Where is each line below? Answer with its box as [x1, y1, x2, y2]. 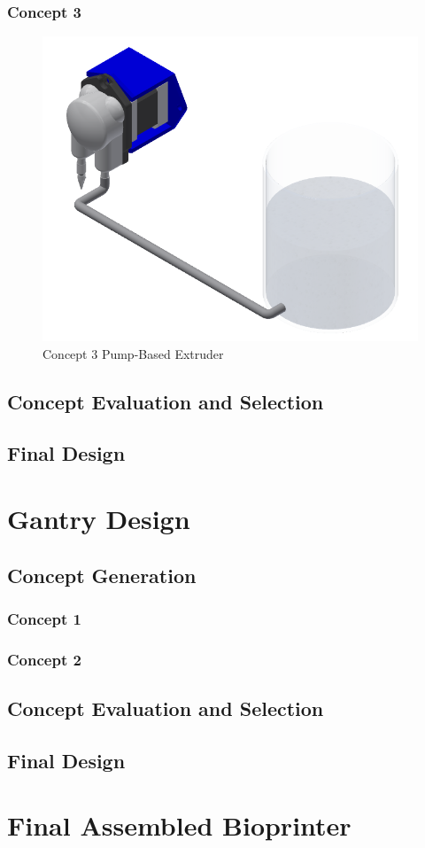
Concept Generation [7, 561, 197, 588]
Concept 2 [7, 648, 81, 670]
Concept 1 [7, 607, 81, 629]
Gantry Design [7, 501, 190, 537]
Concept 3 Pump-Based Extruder [42, 344, 224, 362]
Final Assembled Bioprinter [7, 807, 352, 844]
